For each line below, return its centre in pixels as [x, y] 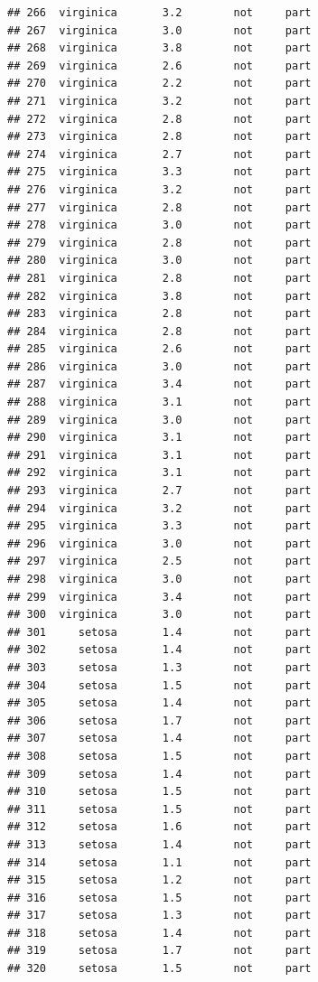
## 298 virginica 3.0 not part [159, 579]
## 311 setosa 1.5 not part [159, 809]
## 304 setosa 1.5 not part [159, 685]
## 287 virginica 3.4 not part [159, 384]
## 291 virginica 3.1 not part [159, 455]
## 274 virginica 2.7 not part [159, 154]
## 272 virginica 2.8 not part [159, 119]
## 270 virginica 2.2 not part [159, 84]
